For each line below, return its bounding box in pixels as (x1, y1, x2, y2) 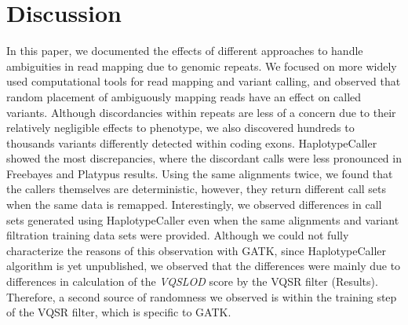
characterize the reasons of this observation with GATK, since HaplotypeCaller (6, 242, 387, 258)
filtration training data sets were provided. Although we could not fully (6, 227, 349, 243)
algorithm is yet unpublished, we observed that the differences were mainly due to (6, 257, 401, 274)
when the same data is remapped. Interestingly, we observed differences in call (6, 196, 382, 213)
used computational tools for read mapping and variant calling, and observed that (6, 73, 401, 89)
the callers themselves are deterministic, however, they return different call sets (6, 181, 387, 197)
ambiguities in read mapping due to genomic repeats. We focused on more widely (6, 57, 397, 74)
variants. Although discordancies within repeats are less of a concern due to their (6, 104, 396, 120)
